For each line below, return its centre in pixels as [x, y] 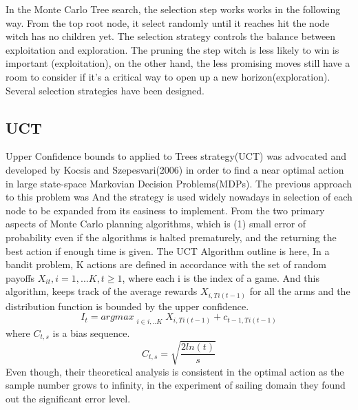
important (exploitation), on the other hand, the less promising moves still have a [178, 63]
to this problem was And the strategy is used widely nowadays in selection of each [179, 197]
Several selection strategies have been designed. [105, 90]
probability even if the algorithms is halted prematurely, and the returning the [171, 237]
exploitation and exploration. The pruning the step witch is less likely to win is [172, 49]
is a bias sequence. [91, 332]
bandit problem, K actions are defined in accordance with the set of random [166, 264]
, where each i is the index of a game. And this [221, 277]
